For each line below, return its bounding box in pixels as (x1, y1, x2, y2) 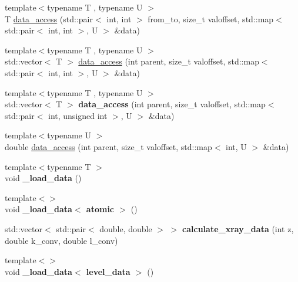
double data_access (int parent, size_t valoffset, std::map (5, 140, 212, 152)
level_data (86, 265, 130, 277)
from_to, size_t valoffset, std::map (148, 12, 274, 25)
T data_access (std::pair (5, 12, 93, 25)
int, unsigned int (48, 109, 108, 121)
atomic (86, 203, 115, 215)
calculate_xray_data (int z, (182, 222, 294, 235)
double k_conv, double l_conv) (5, 234, 118, 246)
